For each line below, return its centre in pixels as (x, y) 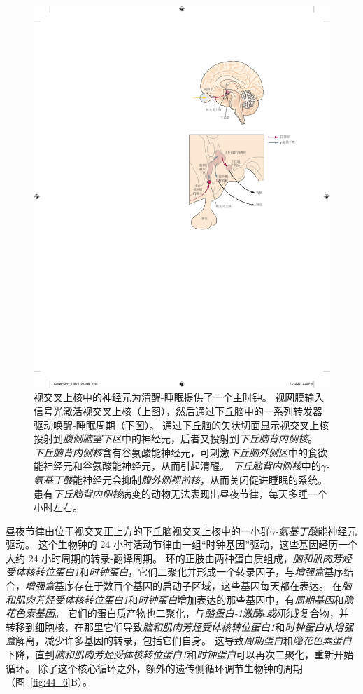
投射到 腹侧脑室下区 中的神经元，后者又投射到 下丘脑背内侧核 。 (176, 438)
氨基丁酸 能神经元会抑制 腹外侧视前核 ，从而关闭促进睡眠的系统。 (180, 479)
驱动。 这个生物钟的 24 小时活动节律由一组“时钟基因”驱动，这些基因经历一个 (182, 544)
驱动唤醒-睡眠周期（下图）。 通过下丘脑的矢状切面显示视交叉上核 (181, 424)
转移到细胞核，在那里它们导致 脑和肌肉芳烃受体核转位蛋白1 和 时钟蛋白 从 (170, 626)
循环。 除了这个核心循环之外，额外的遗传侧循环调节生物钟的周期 (154, 668)
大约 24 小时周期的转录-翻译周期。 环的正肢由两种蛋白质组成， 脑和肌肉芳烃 (179, 558)
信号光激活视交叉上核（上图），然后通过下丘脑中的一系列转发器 (178, 410)
